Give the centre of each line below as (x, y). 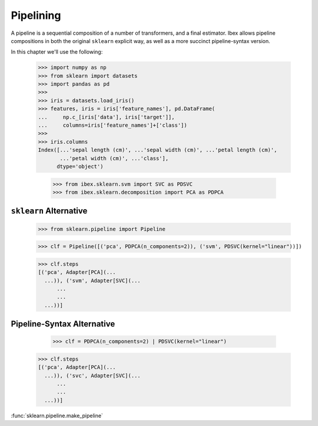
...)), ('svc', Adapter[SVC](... (92, 375)
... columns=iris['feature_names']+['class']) (113, 126)
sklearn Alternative (49, 211)
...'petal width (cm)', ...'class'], (114, 158)
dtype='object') (80, 166)
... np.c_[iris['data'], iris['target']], (106, 117)
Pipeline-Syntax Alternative (63, 324)
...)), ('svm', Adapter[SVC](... (92, 280)
